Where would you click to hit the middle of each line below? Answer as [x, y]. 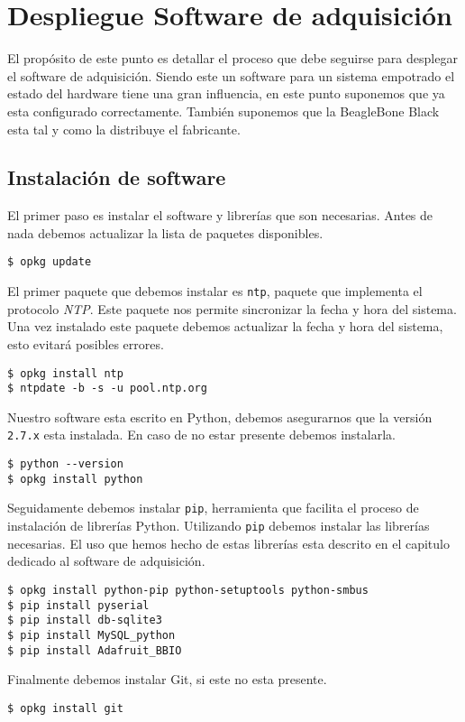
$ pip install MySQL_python [91, 635]
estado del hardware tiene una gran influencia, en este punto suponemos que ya [226, 93]
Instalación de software [117, 177]
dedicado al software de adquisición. [106, 561]
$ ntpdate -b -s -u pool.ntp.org [107, 389]
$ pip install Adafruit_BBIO [95, 650]
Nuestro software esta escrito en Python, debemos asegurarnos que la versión [220, 417]
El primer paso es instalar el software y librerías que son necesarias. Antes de [220, 215]
